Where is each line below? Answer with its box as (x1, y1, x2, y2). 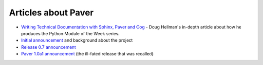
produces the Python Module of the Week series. (21, 30, 120, 36)
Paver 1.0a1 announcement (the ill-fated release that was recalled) (21, 51, 153, 57)
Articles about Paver (9, 7, 94, 18)
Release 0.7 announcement (21, 44, 76, 50)
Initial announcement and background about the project (21, 38, 133, 43)
